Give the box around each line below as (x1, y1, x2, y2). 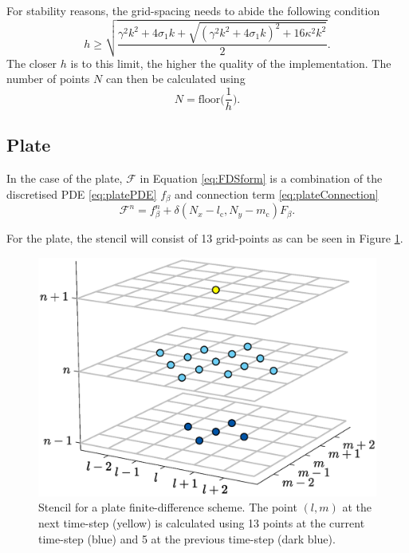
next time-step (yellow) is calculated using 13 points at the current (38, 515, 365, 531)
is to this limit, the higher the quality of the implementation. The (70, 54, 391, 71)
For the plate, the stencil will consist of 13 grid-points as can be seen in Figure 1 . (6, 230, 403, 247)
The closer (6, 54, 57, 71)
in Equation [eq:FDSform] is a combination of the (140, 170, 383, 187)
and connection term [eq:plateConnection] (174, 185, 379, 202)
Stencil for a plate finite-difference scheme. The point (38, 499, 297, 515)
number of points (6, 70, 90, 87)
